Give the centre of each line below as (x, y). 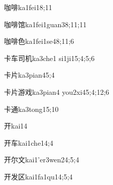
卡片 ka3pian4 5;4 (29, 75)
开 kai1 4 (16, 126)
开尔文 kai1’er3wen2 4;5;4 (42, 160)
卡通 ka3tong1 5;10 (31, 109)
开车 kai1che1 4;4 (29, 142)
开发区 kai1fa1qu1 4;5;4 (38, 176)
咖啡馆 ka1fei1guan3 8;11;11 (45, 24)
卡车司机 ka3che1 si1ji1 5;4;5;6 (49, 58)
